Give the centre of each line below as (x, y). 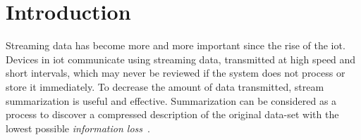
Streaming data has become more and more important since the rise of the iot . (176, 45)
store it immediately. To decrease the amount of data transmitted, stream (165, 86)
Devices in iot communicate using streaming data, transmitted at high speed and (181, 59)
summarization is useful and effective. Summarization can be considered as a (171, 100)
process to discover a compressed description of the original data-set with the (172, 114)
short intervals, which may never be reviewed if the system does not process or (176, 73)
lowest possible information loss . (78, 128)
